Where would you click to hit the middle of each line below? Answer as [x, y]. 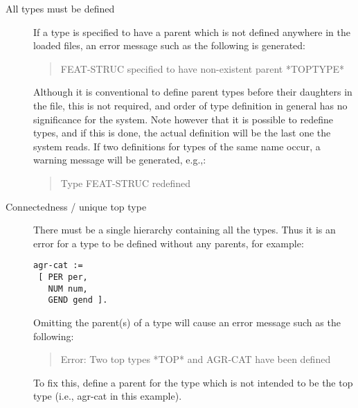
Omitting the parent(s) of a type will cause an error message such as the [187, 322]
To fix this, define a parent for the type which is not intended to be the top [193, 382]
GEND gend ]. [78, 300]
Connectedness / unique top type [76, 206]
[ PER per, [63, 277]
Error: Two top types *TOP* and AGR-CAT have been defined [196, 359]
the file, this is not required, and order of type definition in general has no [190, 105]
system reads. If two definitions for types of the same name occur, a [177, 146]
